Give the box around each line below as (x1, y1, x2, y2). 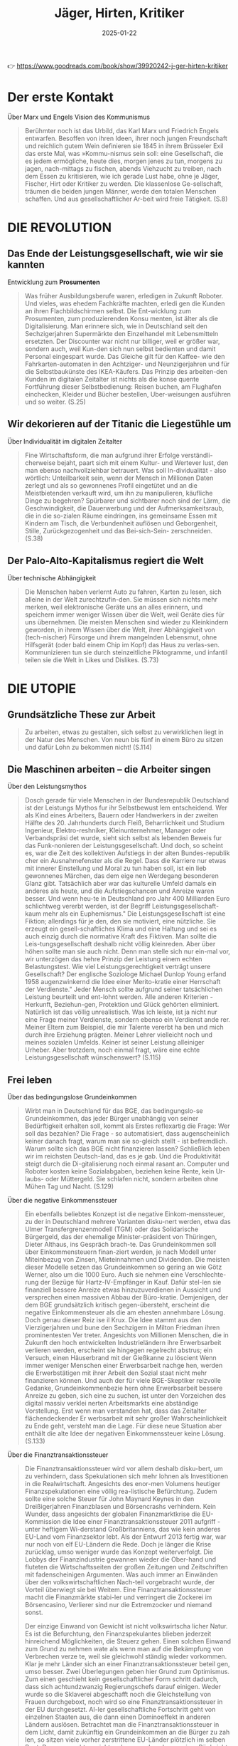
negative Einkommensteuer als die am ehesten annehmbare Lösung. (24, 1308, 225, 1317)
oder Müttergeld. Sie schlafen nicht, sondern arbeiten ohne (45, 1175, 219, 1183)
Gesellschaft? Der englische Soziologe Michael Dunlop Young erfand (24, 970, 227, 978)
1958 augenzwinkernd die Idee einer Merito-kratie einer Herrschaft (24, 978, 221, 986)
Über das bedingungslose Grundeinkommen (7, 1093, 137, 1102)
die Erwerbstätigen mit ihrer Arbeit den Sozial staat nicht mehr (24, 1369, 207, 1377)
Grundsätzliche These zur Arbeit (7, 709, 156, 721)
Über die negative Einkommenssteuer (7, 1196, 117, 1205)
